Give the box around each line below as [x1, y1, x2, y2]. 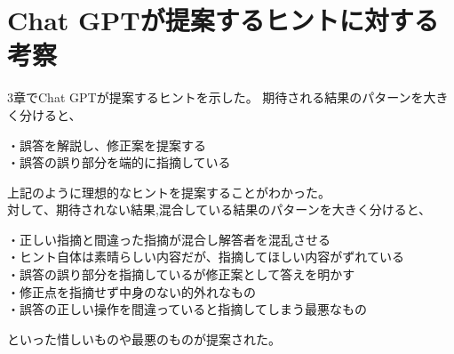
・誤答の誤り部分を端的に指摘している [7, 153, 231, 172]
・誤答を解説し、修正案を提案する [7, 135, 206, 154]
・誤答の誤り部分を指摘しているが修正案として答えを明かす [7, 265, 355, 284]
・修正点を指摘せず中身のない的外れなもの [7, 282, 256, 301]
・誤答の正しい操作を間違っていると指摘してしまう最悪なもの [7, 300, 367, 318]
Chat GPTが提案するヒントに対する [7, 2, 439, 38]
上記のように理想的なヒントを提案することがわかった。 [7, 182, 331, 201]
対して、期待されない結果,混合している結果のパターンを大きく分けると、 [7, 200, 432, 219]
